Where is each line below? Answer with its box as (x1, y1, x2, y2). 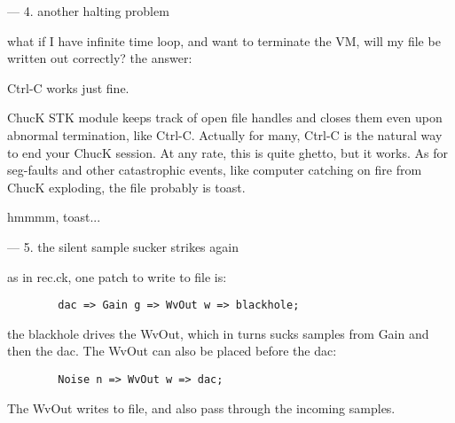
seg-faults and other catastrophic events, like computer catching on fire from (7, 161, 422, 179)
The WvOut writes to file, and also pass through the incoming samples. (7, 398, 396, 417)
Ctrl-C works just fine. (7, 78, 129, 97)
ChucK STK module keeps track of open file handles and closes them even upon (7, 108, 443, 127)
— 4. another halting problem (7, 2, 169, 20)
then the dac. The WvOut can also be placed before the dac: (7, 341, 337, 360)
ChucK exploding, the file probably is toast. (7, 177, 246, 196)
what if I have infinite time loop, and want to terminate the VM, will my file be (7, 31, 441, 50)
